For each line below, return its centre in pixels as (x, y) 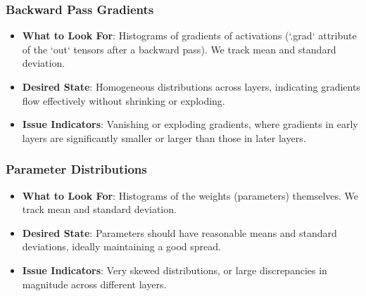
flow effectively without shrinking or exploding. (124, 100)
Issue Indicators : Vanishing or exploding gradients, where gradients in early (190, 124)
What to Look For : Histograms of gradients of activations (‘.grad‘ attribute (189, 36)
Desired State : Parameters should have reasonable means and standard (179, 232)
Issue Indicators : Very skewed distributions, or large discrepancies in (175, 270)
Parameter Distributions (76, 169)
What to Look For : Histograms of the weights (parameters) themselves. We (190, 195)
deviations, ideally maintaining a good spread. (121, 246)
